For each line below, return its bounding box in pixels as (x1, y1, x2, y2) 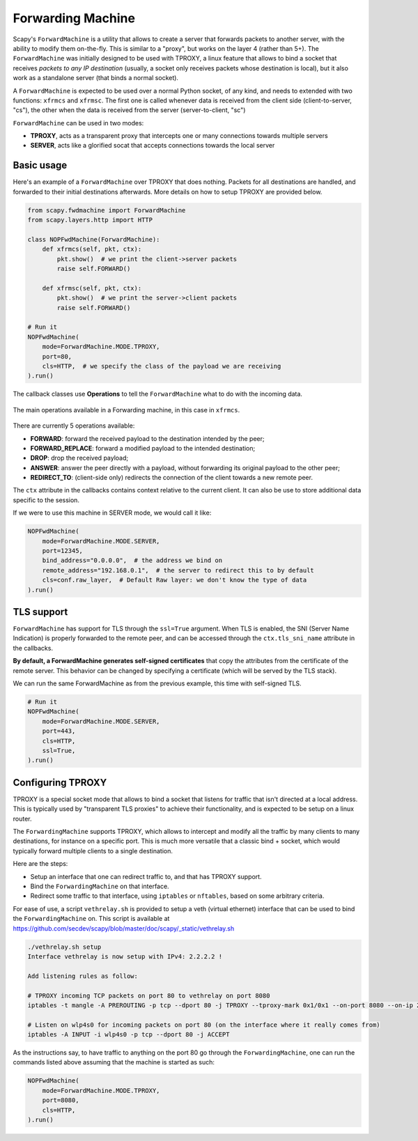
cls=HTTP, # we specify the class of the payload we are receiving (42, 362, 281, 370)
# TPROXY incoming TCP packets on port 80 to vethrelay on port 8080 (27, 991, 270, 1000)
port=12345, (42, 547, 84, 555)
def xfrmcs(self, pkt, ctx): (42, 245, 142, 254)
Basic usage (13, 160, 68, 171)
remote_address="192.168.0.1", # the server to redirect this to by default (42, 566, 315, 574)
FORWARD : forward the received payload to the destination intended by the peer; (30, 434, 265, 442)
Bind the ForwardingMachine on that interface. (30, 882, 170, 890)
